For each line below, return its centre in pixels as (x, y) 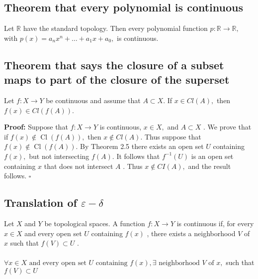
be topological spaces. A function (95, 223)
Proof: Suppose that (36, 127)
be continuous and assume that (93, 100)
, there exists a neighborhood (191, 233)
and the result (210, 166)
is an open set (212, 156)
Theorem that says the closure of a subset (114, 65)
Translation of (41, 203)
